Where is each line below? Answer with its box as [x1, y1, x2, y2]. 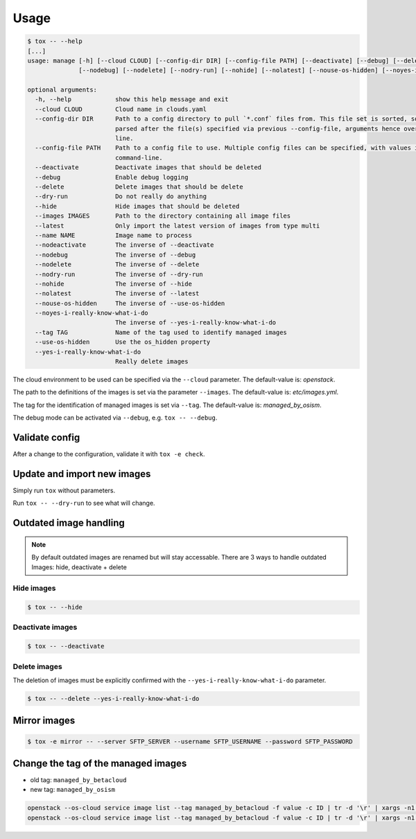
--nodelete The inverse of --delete [35, 261, 200, 268]
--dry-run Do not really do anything [35, 193, 207, 200]
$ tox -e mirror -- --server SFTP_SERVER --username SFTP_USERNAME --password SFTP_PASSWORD [27, 737, 353, 745]
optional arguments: [27, 86, 97, 94]
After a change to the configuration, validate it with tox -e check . [12, 450, 205, 458]
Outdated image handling [12, 517, 125, 529]
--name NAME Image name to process [35, 231, 192, 239]
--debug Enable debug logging [35, 173, 189, 181]
